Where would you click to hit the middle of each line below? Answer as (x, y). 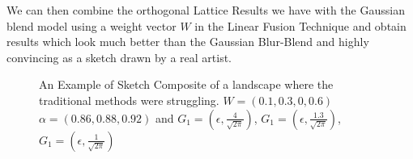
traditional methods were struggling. (129, 100)
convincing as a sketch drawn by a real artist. (119, 57)
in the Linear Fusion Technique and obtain (300, 25)
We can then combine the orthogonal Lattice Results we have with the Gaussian (206, 10)
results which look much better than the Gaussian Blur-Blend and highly (188, 42)
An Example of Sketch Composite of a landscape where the (186, 84)
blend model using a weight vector (92, 25)
